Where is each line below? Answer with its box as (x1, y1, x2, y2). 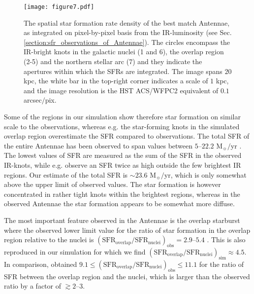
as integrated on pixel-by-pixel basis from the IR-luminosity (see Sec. (24, 27, 232, 37)
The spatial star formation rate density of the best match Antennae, (24, 17, 230, 28)
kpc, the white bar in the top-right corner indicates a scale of (24, 75, 208, 86)
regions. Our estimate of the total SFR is (4, 169, 128, 180)
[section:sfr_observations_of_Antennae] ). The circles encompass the (24, 37, 230, 47)
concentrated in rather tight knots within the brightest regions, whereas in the (4, 188, 240, 199)
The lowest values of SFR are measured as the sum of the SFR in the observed (4, 150, 242, 160)
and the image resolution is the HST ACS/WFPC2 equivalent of (24, 85, 219, 95)
